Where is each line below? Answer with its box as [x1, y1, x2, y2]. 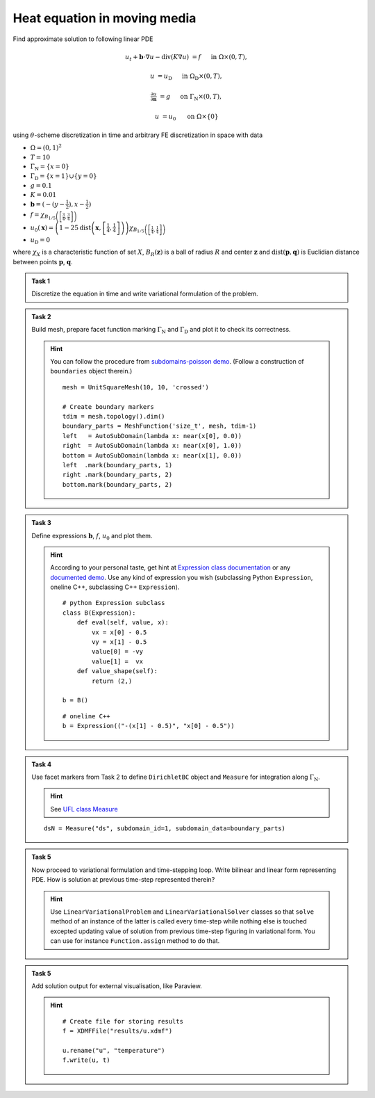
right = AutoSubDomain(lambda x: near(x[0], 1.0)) [62, 442, 242, 450]
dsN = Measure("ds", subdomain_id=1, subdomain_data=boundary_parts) [44, 825, 286, 832]
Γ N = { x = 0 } [30, 163, 69, 172]
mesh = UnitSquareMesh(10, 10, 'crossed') [62, 383, 210, 391]
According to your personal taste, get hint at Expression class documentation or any [50, 563, 291, 572]
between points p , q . [12, 257, 73, 266]
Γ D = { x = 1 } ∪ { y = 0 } [30, 172, 97, 181]
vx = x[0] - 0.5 [91, 628, 147, 636]
